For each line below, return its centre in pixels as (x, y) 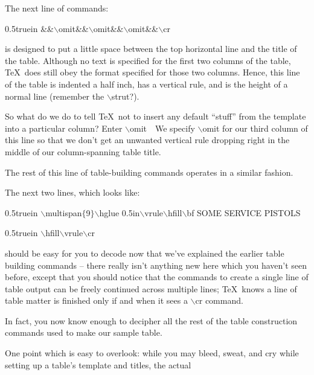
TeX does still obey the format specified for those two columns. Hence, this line (152, 72)
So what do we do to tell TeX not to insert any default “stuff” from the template (155, 116)
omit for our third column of (255, 128)
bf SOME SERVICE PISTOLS (244, 212)
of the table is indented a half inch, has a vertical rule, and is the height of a (146, 84)
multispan (64, 212)
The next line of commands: (57, 8)
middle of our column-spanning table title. (83, 151)
